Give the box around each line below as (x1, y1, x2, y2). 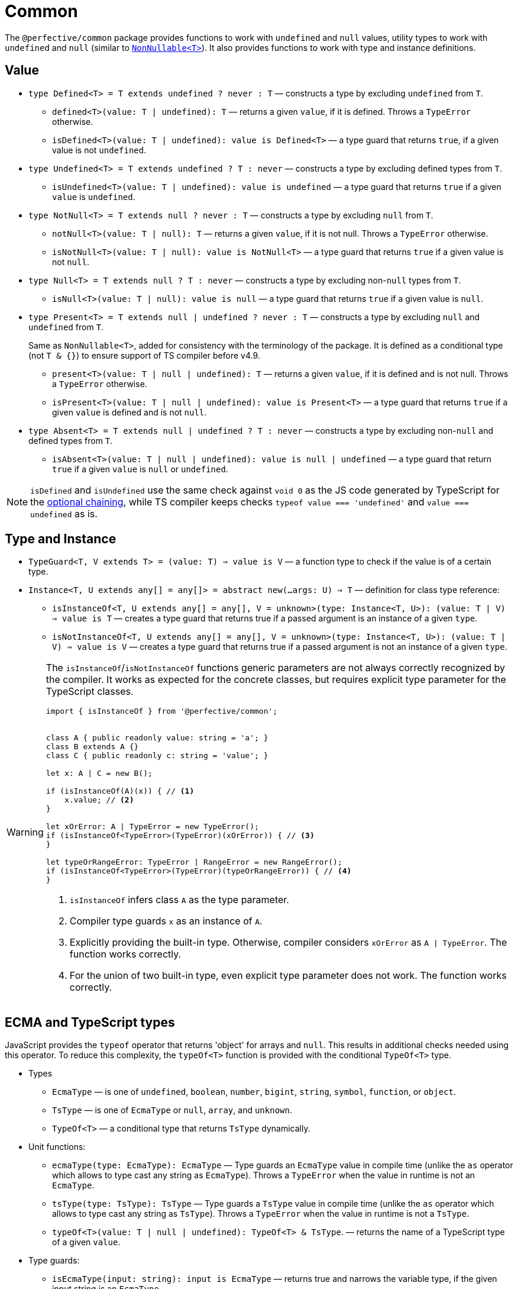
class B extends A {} (46, 742, 139, 752)
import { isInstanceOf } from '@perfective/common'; (46, 707, 278, 716)
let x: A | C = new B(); (46, 769, 153, 778)
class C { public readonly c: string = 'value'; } (46, 751, 268, 760)
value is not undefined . (52, 144, 147, 155)
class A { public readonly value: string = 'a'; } (46, 733, 268, 743)
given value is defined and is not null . (52, 407, 207, 417)
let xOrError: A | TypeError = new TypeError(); (46, 822, 259, 832)
